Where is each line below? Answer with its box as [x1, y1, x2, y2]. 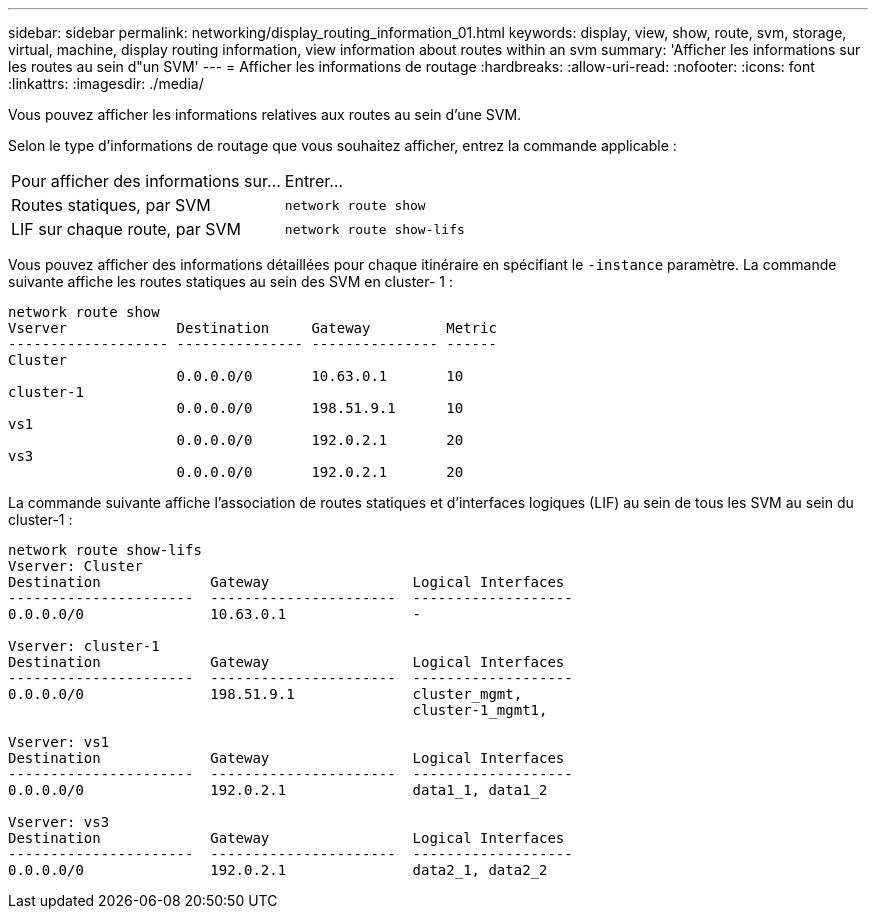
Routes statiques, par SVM [11, 195, 211, 215]
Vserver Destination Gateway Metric [8, 320, 497, 336]
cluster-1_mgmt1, [412, 702, 548, 718]
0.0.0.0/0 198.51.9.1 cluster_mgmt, [8, 686, 523, 702]
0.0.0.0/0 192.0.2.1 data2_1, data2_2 [8, 862, 548, 878]
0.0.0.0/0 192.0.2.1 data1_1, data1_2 [8, 782, 548, 798]
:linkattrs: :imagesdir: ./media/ [8, 75, 204, 92]
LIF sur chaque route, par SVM [11, 219, 241, 239]
